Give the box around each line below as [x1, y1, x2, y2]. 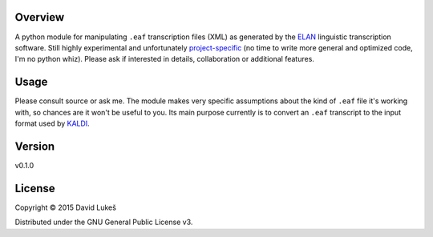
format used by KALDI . [14, 118, 90, 128]
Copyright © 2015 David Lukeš [14, 203, 116, 212]
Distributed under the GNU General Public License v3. [14, 217, 193, 227]
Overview [14, 10, 65, 24]
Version [14, 139, 55, 153]
